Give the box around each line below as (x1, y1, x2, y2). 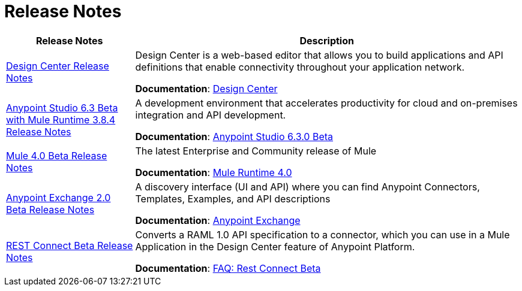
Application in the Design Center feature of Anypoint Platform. (135, 240, 415, 253)
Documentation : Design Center (135, 82, 278, 95)
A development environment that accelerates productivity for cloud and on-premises (135, 96, 518, 109)
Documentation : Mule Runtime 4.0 (135, 166, 292, 178)
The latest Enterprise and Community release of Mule (135, 144, 377, 157)
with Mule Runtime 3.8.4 (6, 113, 116, 126)
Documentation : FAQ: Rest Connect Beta (135, 262, 321, 274)
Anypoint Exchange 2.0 (6, 191, 111, 204)
